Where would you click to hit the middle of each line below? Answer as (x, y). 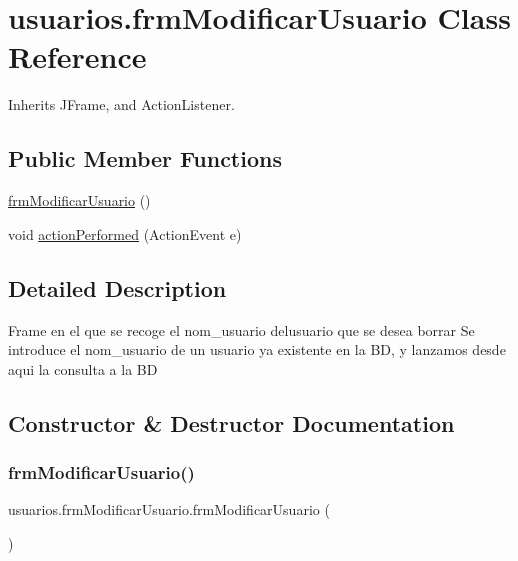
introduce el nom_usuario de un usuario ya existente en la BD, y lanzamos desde (257, 349)
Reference (77, 56)
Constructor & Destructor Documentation (231, 422)
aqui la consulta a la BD (83, 368)
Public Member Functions (145, 158)
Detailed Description (117, 287)
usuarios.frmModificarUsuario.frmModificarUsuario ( (169, 509)
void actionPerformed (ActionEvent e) (125, 233)
